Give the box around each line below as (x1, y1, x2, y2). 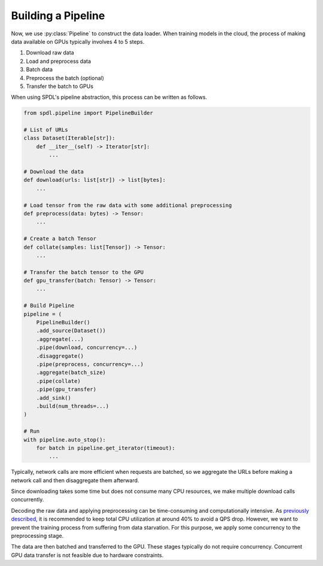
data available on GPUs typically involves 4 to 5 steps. (11, 38, 145, 45)
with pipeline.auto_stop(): (23, 436, 106, 443)
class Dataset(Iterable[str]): (23, 135, 116, 142)
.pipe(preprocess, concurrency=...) (36, 361, 144, 367)
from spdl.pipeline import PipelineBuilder (23, 109, 154, 117)
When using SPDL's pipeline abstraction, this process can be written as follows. (11, 93, 208, 101)
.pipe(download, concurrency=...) (36, 344, 138, 351)
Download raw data (26, 49, 74, 56)
